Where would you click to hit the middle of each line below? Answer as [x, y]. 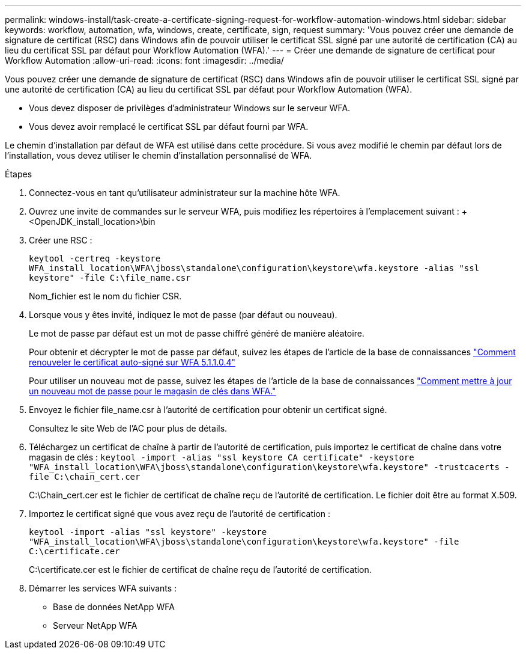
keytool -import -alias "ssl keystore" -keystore [148, 532]
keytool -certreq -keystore [95, 258]
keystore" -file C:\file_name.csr [110, 278]
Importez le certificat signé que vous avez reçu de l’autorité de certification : [180, 514]
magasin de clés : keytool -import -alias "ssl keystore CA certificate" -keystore [222, 457]
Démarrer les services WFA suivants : [103, 588]
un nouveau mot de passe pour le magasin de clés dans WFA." [153, 391]
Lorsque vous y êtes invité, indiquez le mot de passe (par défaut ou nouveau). [183, 315]
